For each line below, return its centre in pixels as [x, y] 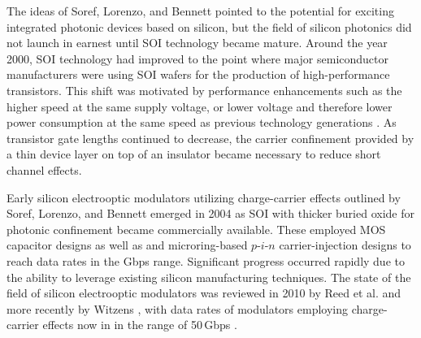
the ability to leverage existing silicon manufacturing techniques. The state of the [209, 277]
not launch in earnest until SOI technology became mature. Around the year [197, 43]
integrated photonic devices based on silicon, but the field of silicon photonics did [209, 26]
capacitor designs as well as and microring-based [127, 245]
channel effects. [44, 169]
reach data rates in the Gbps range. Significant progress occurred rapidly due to [206, 260]
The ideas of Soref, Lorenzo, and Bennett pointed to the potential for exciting [200, 11]
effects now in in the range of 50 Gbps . [140, 325]
